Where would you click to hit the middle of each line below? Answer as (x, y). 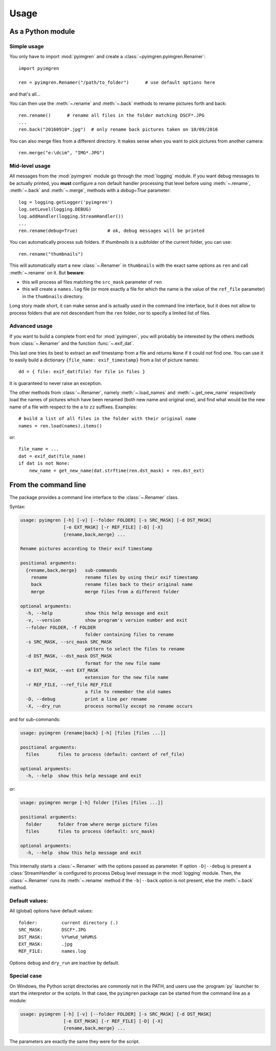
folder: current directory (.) (68, 922)
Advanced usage (31, 326)
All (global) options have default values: (51, 911)
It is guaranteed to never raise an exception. (56, 383)
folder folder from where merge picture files (92, 824)
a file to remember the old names (128, 692)
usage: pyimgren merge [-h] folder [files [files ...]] (92, 803)
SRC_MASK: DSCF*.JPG (52, 930)
